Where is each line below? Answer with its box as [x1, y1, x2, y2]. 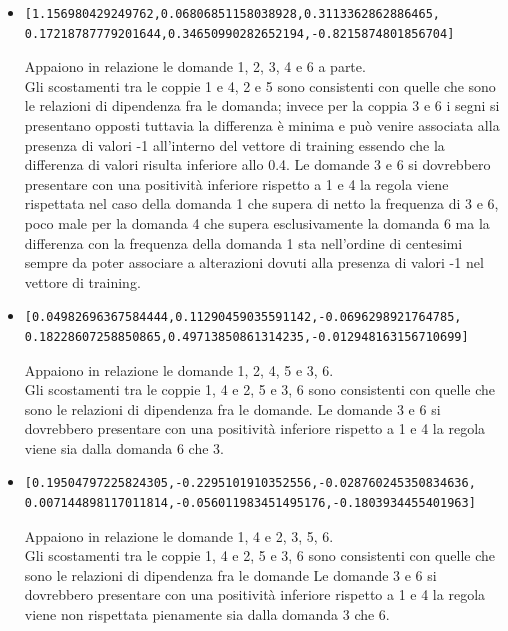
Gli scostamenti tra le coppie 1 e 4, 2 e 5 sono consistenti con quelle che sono [24, 75, 496, 96]
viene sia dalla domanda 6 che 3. [24, 437, 224, 458]
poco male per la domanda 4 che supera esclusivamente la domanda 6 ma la [24, 212, 490, 233]
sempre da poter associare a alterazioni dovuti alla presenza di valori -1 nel [24, 252, 484, 273]
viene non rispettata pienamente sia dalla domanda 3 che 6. [24, 604, 390, 625]
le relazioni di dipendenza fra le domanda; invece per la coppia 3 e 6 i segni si [24, 95, 500, 116]
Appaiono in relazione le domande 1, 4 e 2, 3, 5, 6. [24, 525, 334, 546]
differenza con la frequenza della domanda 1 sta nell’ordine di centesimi [24, 232, 463, 253]
